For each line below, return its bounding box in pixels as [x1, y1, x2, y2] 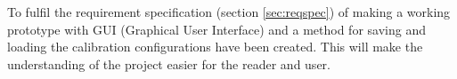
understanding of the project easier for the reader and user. [7, 54, 331, 73]
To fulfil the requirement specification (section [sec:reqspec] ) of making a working [7, 3, 451, 20]
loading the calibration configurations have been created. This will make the [7, 37, 423, 56]
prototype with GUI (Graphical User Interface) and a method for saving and [7, 20, 426, 38]
